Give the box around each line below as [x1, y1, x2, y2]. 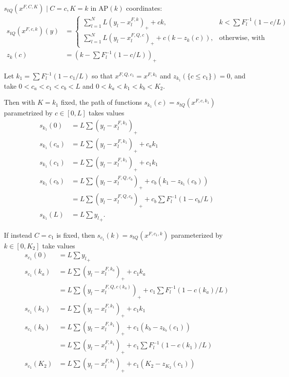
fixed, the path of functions [61, 97, 142, 107]
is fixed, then [56, 229, 95, 240]
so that [92, 71, 113, 81]
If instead [4, 229, 32, 240]
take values [42, 240, 75, 250]
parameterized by [171, 229, 223, 240]
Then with [4, 97, 35, 107]
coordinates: [126, 3, 162, 13]
